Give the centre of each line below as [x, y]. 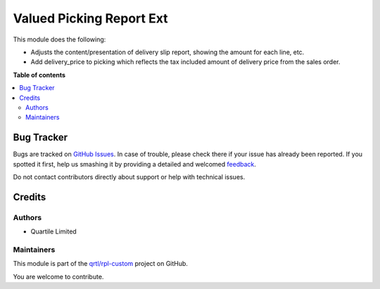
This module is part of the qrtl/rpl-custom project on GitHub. [100, 264]
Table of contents [39, 75]
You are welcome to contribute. [58, 276]
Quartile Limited [53, 231]
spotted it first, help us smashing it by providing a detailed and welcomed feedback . [135, 164]
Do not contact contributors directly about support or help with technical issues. [129, 176]
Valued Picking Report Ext [90, 18]
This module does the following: [59, 39]
